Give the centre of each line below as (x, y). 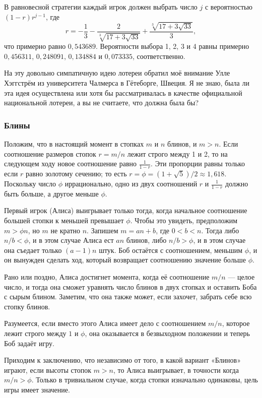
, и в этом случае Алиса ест (71, 240)
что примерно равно (35, 46)
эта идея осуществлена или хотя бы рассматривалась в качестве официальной (123, 92)
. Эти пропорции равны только (198, 163)
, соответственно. (159, 56)
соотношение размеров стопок (50, 153)
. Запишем (103, 230)
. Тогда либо (220, 230)
